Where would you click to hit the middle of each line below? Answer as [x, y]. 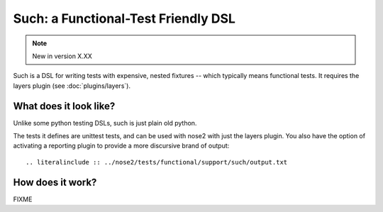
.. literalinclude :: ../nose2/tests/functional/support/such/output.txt [157, 162]
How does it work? [55, 182]
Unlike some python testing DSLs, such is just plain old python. [105, 123]
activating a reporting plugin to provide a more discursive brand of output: [121, 146]
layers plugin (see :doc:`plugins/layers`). [72, 86]
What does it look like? [64, 106]
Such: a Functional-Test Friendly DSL [124, 18]
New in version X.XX [62, 56]
